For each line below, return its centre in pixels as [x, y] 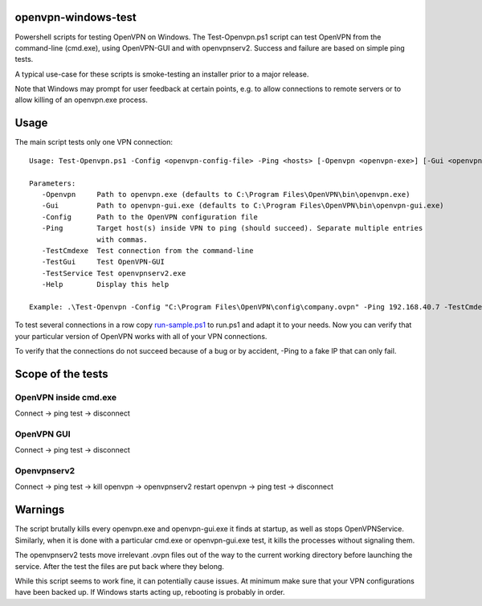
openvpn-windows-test [76, 17]
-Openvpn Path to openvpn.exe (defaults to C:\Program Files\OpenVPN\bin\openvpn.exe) [226, 194]
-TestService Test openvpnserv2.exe [114, 273]
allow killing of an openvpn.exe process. [81, 100]
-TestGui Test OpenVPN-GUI [103, 262]
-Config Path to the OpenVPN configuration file [150, 217]
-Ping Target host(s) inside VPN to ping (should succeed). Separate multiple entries [232, 228]
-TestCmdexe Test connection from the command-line [147, 250]
